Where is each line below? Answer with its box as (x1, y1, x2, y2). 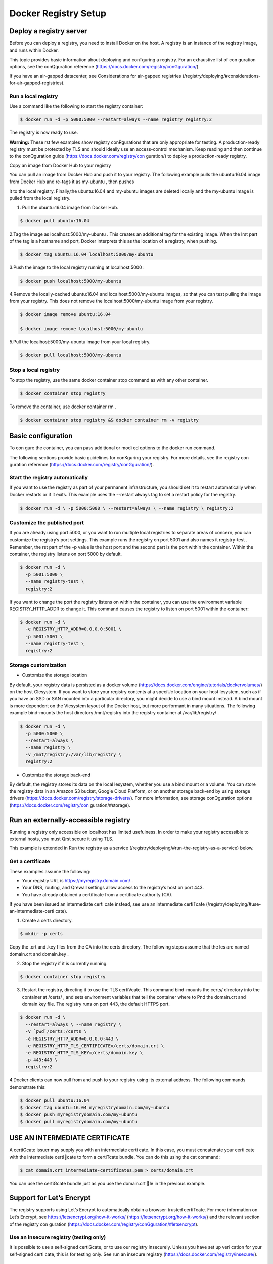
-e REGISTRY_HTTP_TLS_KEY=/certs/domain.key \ (25, 1050, 143, 1056)
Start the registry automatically (9, 474, 88, 481)
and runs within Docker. (9, 47, 59, 53)
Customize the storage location (22, 672, 87, 679)
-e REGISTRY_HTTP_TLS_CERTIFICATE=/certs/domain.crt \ (25, 1043, 164, 1049)
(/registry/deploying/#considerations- (182, 73, 261, 79)
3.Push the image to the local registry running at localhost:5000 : (9, 264, 145, 270)
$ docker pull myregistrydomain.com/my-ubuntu (20, 1119, 138, 1124)
